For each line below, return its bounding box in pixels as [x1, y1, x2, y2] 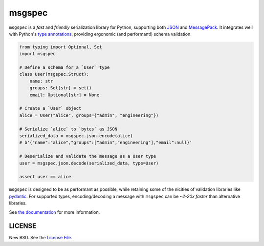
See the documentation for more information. [9, 209, 100, 215]
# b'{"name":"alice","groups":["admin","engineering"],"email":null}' [19, 140, 193, 145]
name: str [29, 78, 53, 84]
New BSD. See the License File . [9, 235, 73, 241]
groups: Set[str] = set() [29, 85, 92, 91]
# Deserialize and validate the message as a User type [19, 154, 156, 159]
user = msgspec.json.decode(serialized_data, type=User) [19, 160, 159, 166]
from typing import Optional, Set [19, 44, 102, 50]
